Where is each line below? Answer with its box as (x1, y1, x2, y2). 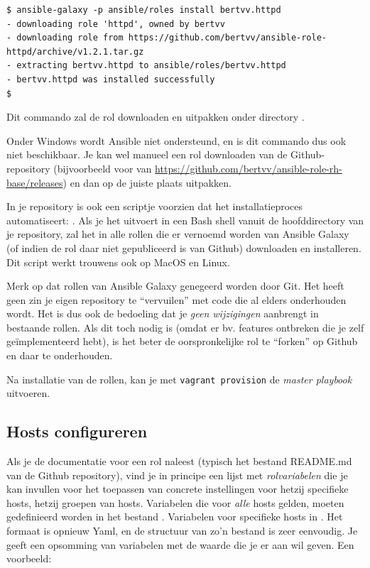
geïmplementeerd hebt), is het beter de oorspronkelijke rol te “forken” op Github (6, 334, 358, 349)
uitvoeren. (6, 386, 50, 400)
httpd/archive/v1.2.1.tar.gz (6, 46, 144, 57)
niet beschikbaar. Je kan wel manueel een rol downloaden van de (6, 147, 288, 162)
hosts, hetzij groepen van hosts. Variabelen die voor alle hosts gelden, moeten (6, 495, 344, 510)
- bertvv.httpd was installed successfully (6, 74, 215, 84)
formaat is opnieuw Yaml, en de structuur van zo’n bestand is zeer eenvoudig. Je (6, 523, 358, 538)
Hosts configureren (6, 420, 148, 442)
